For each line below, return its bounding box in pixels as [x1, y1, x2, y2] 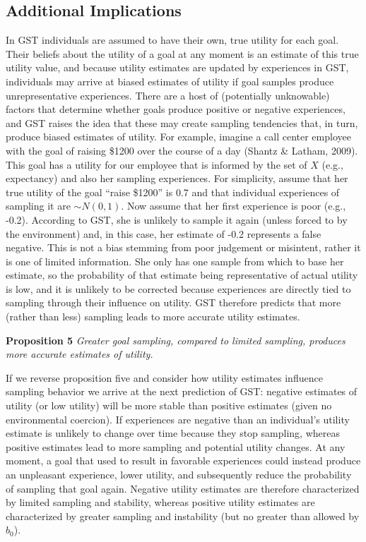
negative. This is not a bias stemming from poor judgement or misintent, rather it [6, 240, 361, 255]
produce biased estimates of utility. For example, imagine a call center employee [6, 129, 351, 144]
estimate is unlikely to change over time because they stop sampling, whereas [6, 426, 340, 440]
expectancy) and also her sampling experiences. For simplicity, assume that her [6, 171, 348, 186]
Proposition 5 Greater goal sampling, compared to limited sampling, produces [6, 332, 346, 347]
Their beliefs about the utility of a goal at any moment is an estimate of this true [6, 46, 359, 61]
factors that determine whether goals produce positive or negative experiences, [6, 102, 346, 116]
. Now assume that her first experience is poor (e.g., [121, 198, 346, 213]
